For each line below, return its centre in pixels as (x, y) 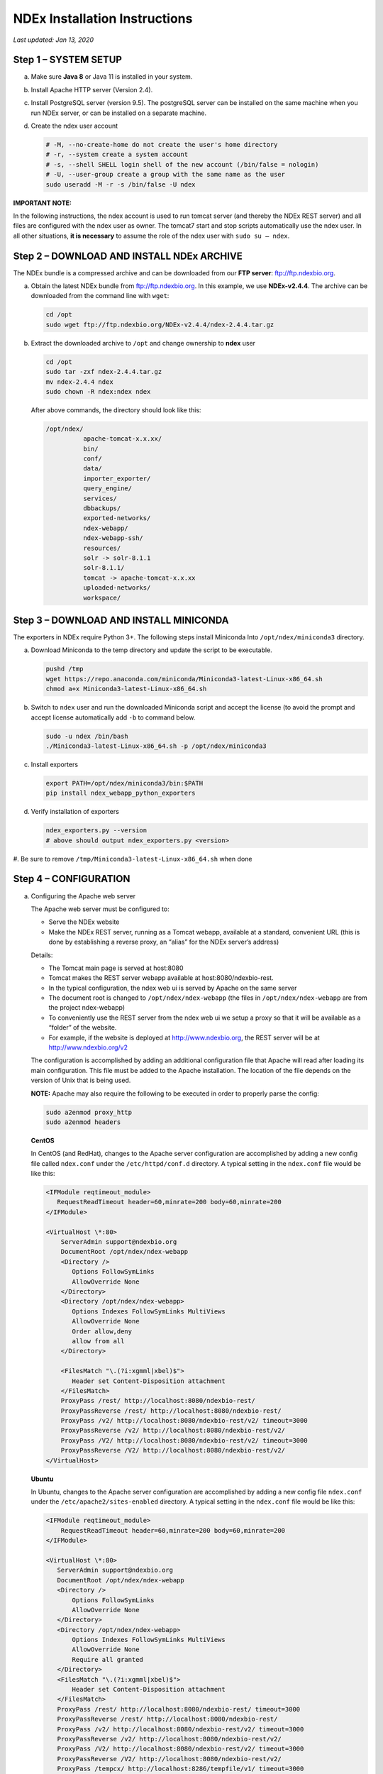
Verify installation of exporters (75, 812)
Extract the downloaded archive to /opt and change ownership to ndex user (143, 343)
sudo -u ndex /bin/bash (87, 736)
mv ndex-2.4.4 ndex (79, 382)
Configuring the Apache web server (83, 896)
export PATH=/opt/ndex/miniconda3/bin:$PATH (124, 783)
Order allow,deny (102, 1331)
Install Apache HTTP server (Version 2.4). (92, 89)
